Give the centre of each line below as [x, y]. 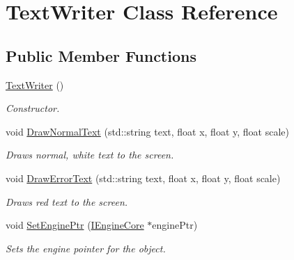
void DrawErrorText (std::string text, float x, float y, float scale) [143, 178]
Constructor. [33, 108]
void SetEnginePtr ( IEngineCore [75, 225]
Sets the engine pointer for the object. [86, 248]
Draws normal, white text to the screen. [90, 155]
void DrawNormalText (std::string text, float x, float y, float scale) [147, 131]
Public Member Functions [101, 55]
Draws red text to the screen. [67, 201]
